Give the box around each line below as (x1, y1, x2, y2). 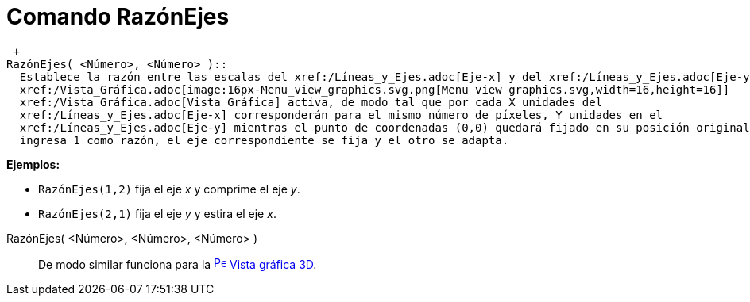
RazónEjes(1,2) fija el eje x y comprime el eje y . (38, 182, 300, 196)
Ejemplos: (6, 157, 60, 171)
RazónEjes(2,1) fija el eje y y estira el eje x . (38, 206, 276, 220)
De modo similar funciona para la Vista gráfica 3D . (38, 257, 317, 271)
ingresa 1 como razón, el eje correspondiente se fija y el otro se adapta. (19, 133, 509, 147)
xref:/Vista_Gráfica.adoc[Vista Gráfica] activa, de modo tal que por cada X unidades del (19, 95, 603, 109)
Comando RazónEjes (6, 3, 230, 30)
